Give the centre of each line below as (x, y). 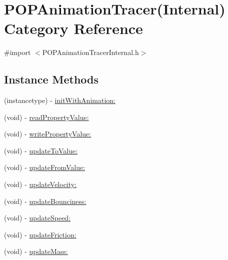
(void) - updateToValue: (41, 150)
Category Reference (73, 28)
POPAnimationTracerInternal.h (90, 52)
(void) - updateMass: (36, 251)
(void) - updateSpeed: (37, 218)
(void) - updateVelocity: (40, 184)
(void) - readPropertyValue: (46, 117)
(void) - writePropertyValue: (48, 134)
